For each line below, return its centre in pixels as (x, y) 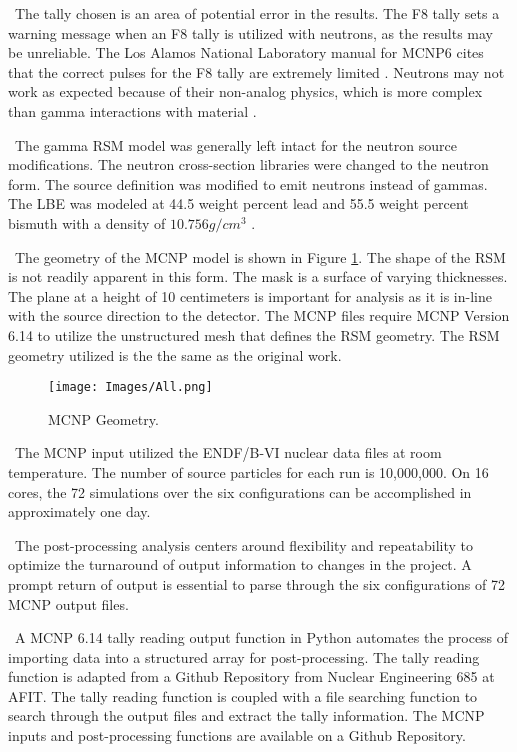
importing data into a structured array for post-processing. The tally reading (244, 656)
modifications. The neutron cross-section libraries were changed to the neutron (248, 164)
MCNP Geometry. (103, 418)
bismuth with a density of (87, 222)
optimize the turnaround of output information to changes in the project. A (240, 564)
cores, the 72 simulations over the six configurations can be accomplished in (240, 491)
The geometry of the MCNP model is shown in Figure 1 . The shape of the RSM (260, 256)
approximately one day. (79, 511)
